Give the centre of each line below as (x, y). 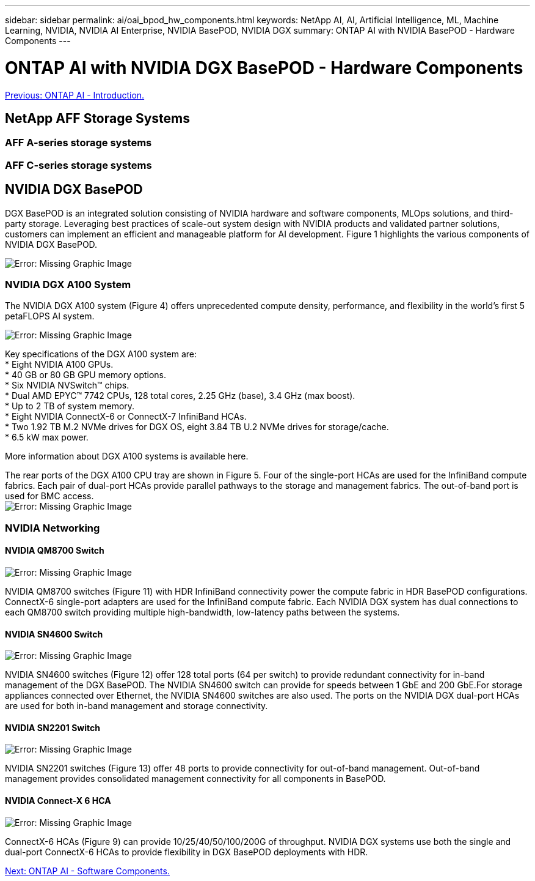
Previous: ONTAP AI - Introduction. (75, 95)
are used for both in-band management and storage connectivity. (136, 706)
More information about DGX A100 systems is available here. (127, 456)
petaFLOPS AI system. (50, 316)
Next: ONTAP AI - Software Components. (87, 871)
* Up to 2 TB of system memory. (70, 406)
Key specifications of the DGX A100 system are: (101, 354)
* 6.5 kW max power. (47, 437)
